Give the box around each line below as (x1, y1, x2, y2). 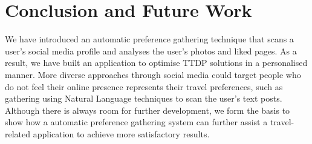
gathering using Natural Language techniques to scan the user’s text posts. (5, 92, 282, 105)
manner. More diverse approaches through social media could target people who (5, 68, 301, 80)
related (5, 127, 31, 140)
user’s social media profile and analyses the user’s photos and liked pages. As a (5, 44, 297, 57)
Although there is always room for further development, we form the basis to (5, 103, 290, 116)
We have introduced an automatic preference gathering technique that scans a (5, 33, 294, 45)
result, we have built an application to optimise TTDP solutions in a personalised (5, 56, 308, 69)
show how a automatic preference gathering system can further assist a (5, 116, 268, 128)
